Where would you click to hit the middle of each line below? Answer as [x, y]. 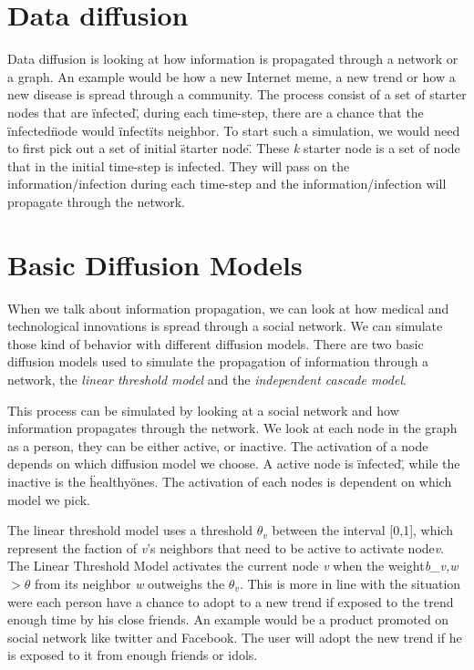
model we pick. [49, 499]
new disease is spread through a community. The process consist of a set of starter [237, 94]
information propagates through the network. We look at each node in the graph [232, 428]
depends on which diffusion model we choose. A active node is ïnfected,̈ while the [234, 464]
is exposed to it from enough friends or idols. [133, 655]
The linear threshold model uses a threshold [130, 530]
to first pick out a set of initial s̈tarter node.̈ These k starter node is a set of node [234, 148]
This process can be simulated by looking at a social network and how [203, 410]
